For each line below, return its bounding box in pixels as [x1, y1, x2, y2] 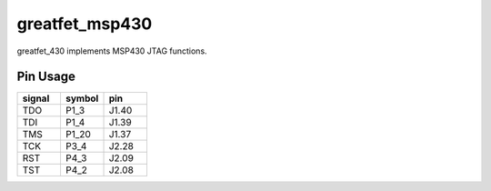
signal [22, 92, 50, 105]
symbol [65, 92, 99, 105]
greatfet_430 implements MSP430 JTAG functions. [16, 45, 208, 56]
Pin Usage [16, 69, 76, 85]
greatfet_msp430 [16, 14, 153, 34]
